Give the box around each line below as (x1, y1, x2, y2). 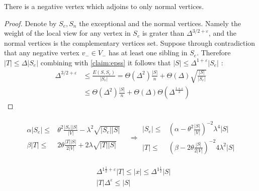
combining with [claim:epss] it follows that (40, 57, 171, 67)
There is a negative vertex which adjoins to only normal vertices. (4, 1, 204, 11)
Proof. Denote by (4, 18, 57, 28)
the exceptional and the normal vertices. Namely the (79, 18, 241, 28)
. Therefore (197, 47, 231, 58)
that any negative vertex (4, 47, 79, 58)
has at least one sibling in (108, 47, 188, 58)
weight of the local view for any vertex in (4, 28, 131, 38)
